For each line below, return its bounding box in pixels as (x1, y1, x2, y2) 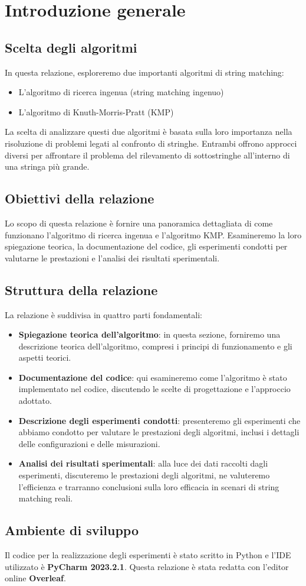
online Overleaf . (5, 572, 66, 584)
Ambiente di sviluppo (5, 521, 139, 539)
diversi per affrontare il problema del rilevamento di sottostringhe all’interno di (5, 148, 290, 161)
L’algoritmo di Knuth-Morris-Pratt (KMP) (18, 105, 174, 118)
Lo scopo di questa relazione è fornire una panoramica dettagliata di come (5, 216, 273, 229)
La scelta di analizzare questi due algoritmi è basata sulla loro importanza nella (5, 125, 292, 138)
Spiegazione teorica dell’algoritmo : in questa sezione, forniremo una (18, 328, 281, 341)
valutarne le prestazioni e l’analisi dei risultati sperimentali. (5, 251, 220, 264)
